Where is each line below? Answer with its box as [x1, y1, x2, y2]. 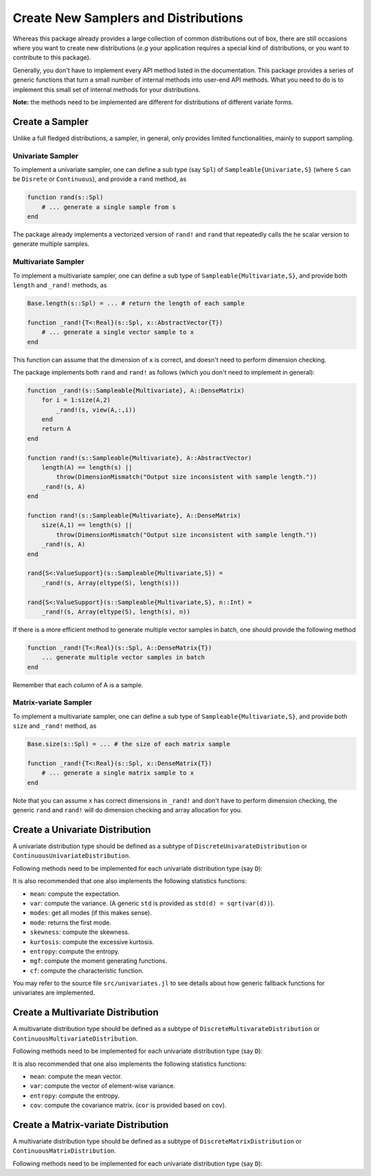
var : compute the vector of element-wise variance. [30, 1082, 175, 1090]
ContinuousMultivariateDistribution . [12, 1034, 138, 1043]
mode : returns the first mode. [30, 918, 111, 927]
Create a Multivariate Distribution [12, 1007, 159, 1019]
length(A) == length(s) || [41, 464, 133, 471]
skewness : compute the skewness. [30, 928, 130, 936]
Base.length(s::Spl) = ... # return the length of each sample [27, 299, 245, 307]
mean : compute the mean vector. [30, 1072, 123, 1080]
